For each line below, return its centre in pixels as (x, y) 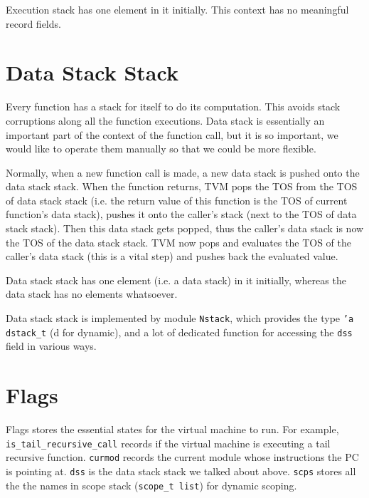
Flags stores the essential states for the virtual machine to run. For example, (172, 429)
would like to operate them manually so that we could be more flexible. (161, 149)
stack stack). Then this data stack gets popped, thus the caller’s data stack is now (185, 228)
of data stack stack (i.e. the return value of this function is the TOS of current (177, 200)
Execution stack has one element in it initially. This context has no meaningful (177, 9)
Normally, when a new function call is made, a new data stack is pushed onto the (183, 172)
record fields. (33, 23)
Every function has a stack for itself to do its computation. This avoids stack (173, 107)
